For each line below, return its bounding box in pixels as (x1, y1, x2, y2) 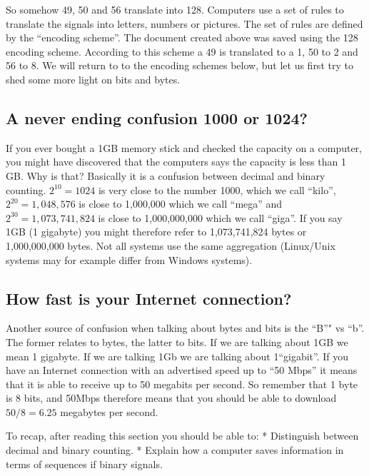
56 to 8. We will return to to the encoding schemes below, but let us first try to (6, 58, 353, 73)
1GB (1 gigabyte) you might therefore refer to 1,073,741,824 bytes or (6, 224, 307, 239)
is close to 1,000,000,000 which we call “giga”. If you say (98, 210, 343, 225)
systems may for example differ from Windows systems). (6, 252, 253, 267)
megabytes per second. (60, 404, 158, 419)
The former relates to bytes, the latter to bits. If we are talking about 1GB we (6, 334, 348, 349)
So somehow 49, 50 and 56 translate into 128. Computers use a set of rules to (6, 2, 344, 16)
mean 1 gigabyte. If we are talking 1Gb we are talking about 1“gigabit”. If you (6, 348, 349, 363)
